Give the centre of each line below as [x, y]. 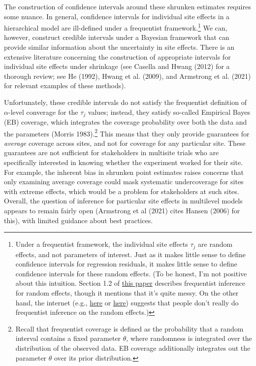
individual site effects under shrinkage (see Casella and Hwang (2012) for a [117, 66]
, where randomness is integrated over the [189, 338]
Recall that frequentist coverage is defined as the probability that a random [129, 328]
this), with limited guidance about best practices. [79, 220]
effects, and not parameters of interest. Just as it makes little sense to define [130, 254]
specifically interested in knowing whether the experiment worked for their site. [124, 162]
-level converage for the [43, 112]
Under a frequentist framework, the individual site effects [102, 244]
